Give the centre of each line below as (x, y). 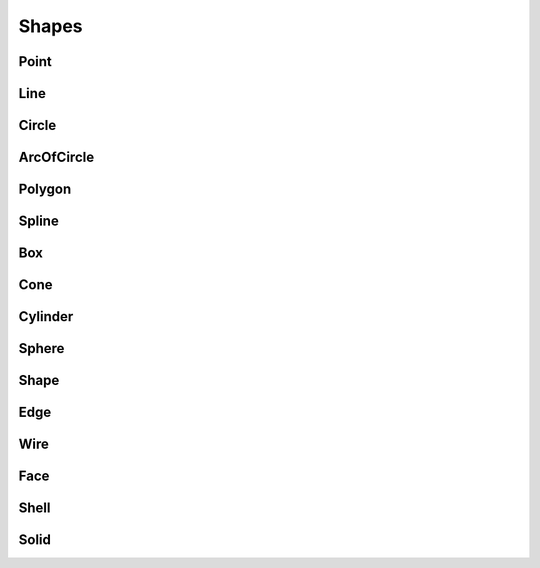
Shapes (51, 26)
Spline (38, 221)
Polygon (45, 189)
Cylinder (46, 316)
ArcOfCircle (56, 157)
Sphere (41, 348)
